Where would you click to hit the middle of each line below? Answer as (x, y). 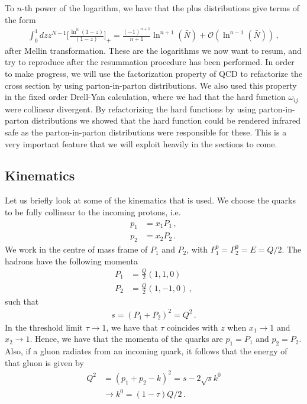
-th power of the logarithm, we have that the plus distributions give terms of (161, 8)
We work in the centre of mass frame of (76, 249)
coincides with (193, 327)
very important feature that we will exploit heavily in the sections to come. (141, 143)
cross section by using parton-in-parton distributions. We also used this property (151, 85)
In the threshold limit (44, 327)
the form (20, 19)
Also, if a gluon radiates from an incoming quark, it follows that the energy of (146, 351)
